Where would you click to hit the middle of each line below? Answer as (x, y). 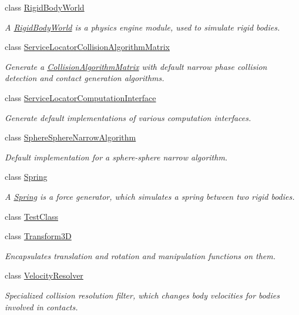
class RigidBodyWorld (45, 7)
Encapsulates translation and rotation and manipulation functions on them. (140, 255)
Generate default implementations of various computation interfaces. (128, 117)
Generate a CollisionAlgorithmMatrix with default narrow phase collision (136, 66)
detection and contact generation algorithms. (85, 78)
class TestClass (31, 216)
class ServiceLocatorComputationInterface (80, 97)
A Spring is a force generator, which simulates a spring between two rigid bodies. (150, 196)
